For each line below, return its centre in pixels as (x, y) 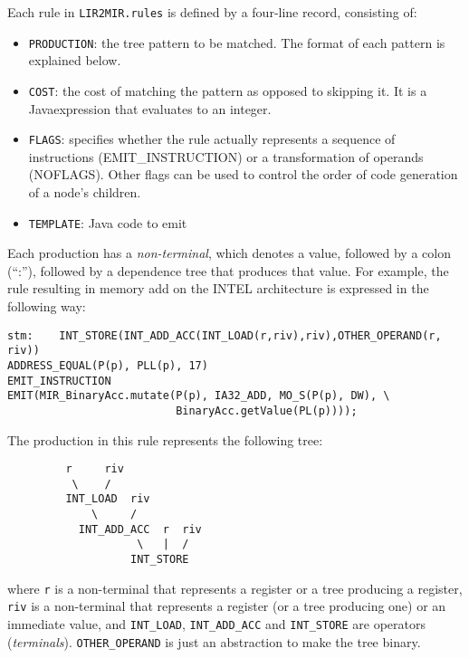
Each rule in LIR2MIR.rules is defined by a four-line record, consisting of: (212, 12)
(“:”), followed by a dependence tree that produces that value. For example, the (228, 270)
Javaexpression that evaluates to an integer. (150, 108)
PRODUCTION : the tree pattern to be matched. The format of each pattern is (237, 42)
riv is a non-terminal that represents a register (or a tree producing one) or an (227, 606)
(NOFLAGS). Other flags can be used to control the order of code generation (243, 174)
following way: (47, 306)
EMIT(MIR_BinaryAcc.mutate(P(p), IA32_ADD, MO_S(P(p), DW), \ (199, 396)
